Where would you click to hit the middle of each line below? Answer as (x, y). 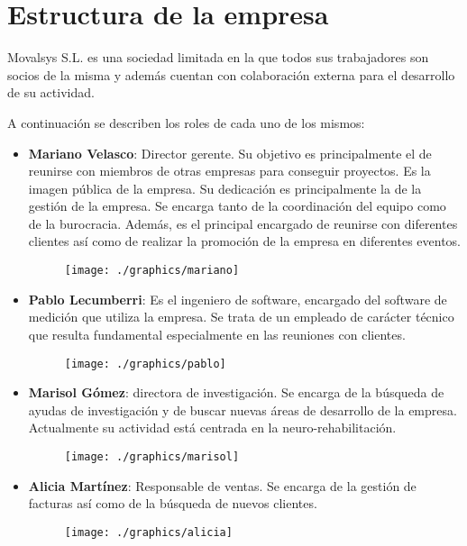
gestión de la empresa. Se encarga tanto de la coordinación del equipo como (237, 206)
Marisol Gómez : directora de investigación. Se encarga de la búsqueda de (236, 392)
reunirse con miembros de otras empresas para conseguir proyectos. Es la (229, 171)
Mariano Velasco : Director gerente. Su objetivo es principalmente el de (230, 153)
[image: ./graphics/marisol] (152, 456)
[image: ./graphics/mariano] (152, 271)
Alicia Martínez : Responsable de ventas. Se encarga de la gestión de (222, 485)
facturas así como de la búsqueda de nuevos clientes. (173, 503)
